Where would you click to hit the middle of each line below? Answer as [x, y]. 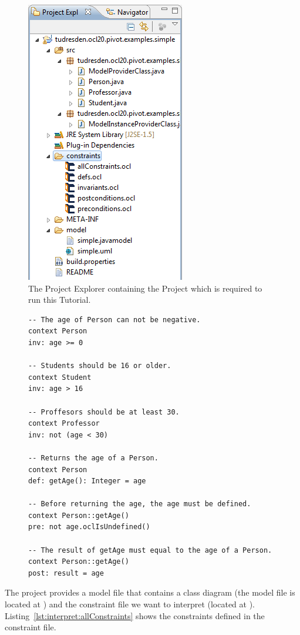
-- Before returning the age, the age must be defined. [140, 504]
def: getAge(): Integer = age [87, 481]
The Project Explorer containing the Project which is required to [145, 288]
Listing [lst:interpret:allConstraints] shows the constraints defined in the [135, 615]
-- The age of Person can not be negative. [114, 320]
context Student [60, 377]
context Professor [64, 424]
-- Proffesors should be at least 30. [104, 412]
